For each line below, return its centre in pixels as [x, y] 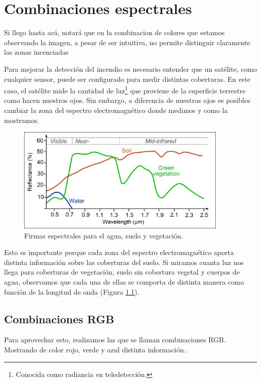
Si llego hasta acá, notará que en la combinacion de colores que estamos [114, 32]
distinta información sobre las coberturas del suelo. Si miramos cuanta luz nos [124, 262]
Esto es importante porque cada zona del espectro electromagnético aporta [119, 252]
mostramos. [22, 120]
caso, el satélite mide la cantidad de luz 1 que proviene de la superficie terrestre [125, 90]
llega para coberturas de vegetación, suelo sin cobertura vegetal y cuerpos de [122, 272]
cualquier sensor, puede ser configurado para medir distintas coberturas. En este [127, 79]
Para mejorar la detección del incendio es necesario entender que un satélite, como [130, 69]
